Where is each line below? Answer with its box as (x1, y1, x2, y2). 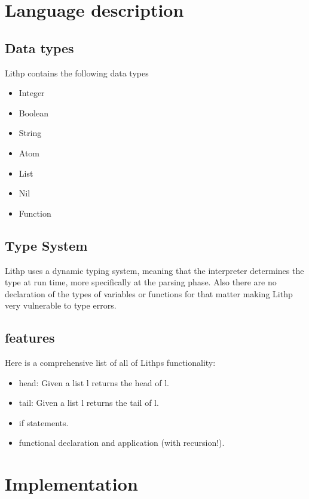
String (19, 127, 42, 139)
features (5, 328, 55, 347)
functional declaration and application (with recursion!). (19, 436, 225, 449)
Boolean (19, 106, 48, 119)
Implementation (5, 472, 138, 496)
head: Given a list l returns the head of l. (19, 376, 169, 389)
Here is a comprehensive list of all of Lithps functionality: (5, 356, 216, 369)
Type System (5, 236, 88, 254)
